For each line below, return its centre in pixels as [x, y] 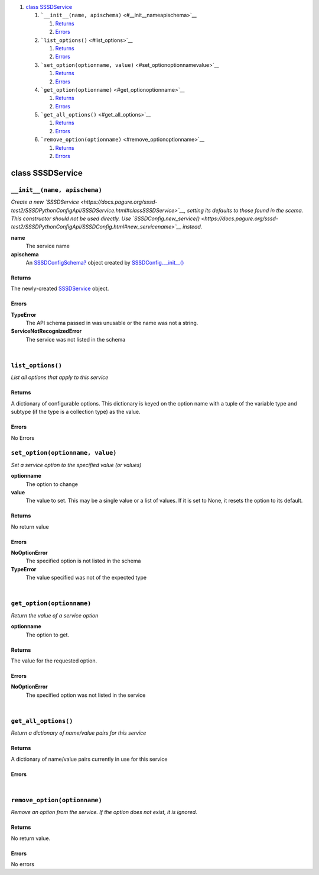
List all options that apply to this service [60, 377]
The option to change [52, 484]
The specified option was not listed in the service [86, 695]
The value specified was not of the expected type [86, 578]
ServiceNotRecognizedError [46, 331]
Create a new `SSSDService [45, 202]
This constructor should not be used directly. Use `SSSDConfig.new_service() [105, 218]
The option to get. [48, 635]
